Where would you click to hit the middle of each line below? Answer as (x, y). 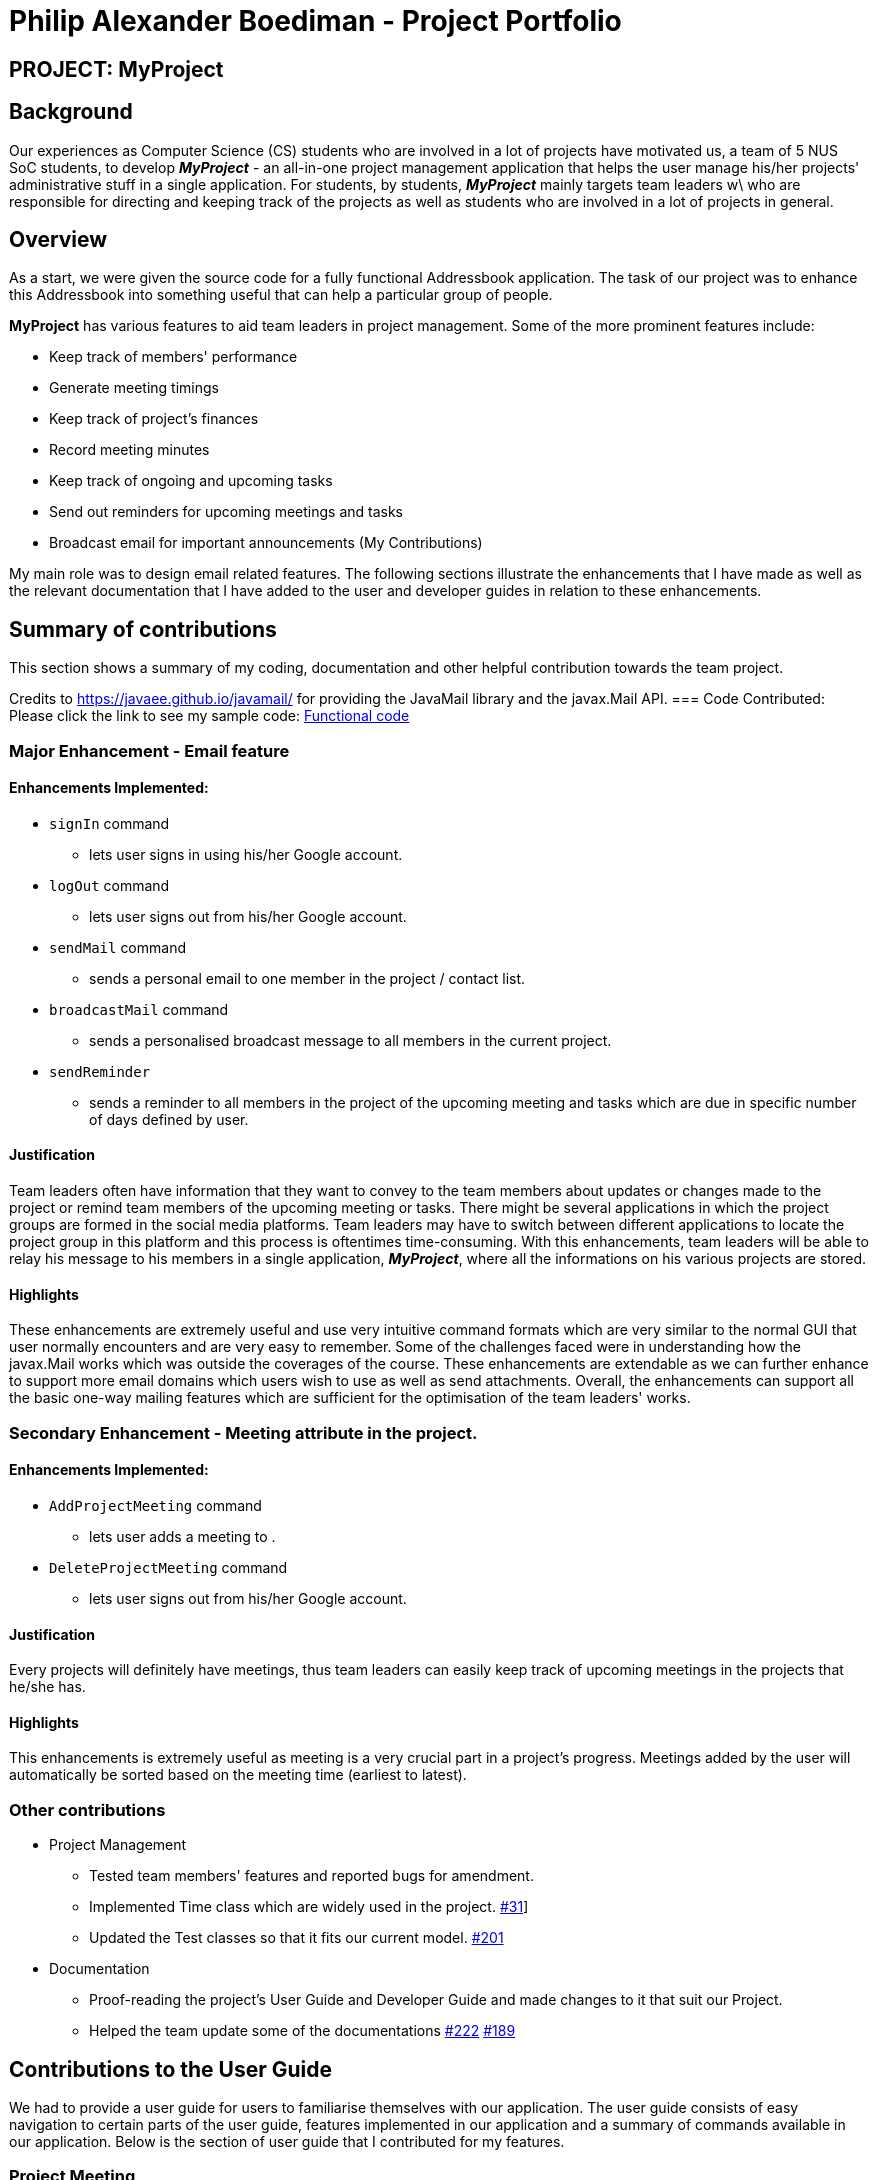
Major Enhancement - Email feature (149, 750)
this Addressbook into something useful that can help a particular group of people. (281, 295)
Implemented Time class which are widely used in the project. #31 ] (309, 1907)
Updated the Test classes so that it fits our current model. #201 (296, 1938)
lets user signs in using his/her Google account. (246, 854)
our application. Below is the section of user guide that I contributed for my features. (287, 2141)
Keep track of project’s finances (154, 419)
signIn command (109, 823)
